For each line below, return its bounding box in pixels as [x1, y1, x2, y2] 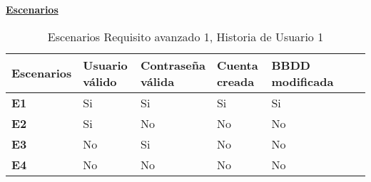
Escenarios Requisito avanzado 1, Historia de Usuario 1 [47, 28, 324, 45]
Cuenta [216, 56, 258, 73]
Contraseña [141, 56, 205, 73]
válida [141, 73, 175, 90]
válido [83, 73, 117, 90]
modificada [271, 73, 334, 90]
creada [216, 73, 255, 90]
